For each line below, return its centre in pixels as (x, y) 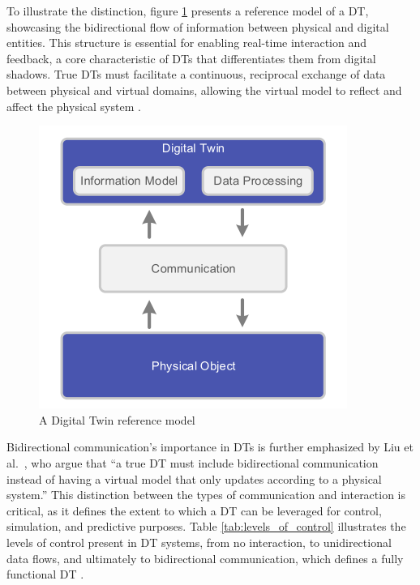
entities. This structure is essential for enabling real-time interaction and (186, 43)
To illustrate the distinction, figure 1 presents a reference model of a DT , (188, 11)
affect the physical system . (74, 106)
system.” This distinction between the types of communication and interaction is (206, 495)
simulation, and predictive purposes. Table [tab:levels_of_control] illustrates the (206, 526)
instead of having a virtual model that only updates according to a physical (194, 478)
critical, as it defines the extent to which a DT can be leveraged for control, (194, 510)
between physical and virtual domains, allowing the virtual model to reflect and (204, 90)
